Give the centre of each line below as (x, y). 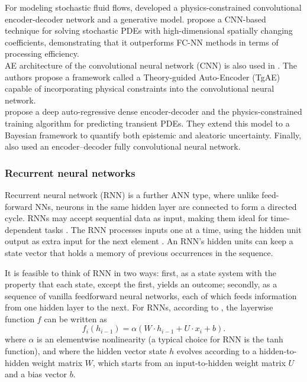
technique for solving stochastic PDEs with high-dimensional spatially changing (149, 30)
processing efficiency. (42, 54)
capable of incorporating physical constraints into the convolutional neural (140, 88)
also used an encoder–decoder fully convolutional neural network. (123, 146)
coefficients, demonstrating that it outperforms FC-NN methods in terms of (142, 42)
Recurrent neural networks (70, 172)
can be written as (75, 318)
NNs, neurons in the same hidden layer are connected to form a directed (166, 206)
